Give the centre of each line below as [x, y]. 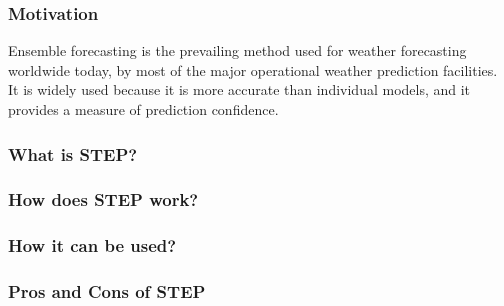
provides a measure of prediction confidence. [143, 109]
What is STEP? [73, 153]
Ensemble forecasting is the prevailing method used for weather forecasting [237, 50]
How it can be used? [92, 245]
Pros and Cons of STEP [107, 291]
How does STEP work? [103, 199]
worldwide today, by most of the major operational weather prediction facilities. [253, 69]
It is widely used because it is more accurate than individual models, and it [239, 89]
